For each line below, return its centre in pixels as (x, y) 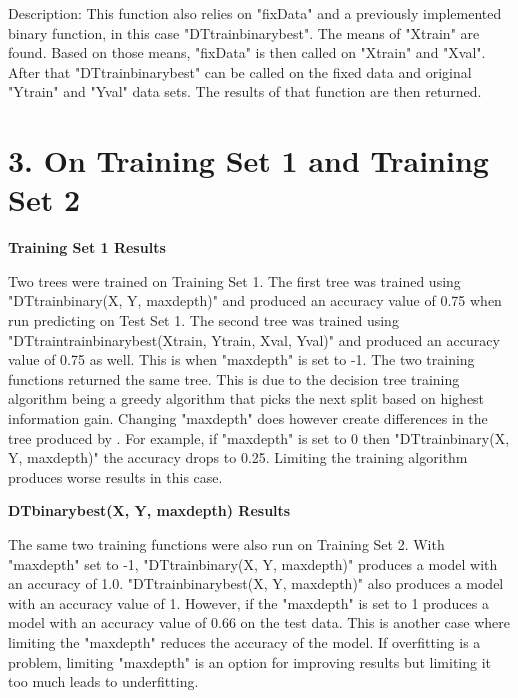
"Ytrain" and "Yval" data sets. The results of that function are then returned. (245, 91)
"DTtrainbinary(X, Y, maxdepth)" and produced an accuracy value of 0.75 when (255, 300)
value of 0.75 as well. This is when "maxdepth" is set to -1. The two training (241, 359)
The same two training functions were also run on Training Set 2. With (226, 544)
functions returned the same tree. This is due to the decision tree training (234, 378)
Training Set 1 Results (87, 247)
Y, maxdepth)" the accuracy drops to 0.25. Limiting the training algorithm (238, 457)
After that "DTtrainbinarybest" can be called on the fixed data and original (240, 71)
